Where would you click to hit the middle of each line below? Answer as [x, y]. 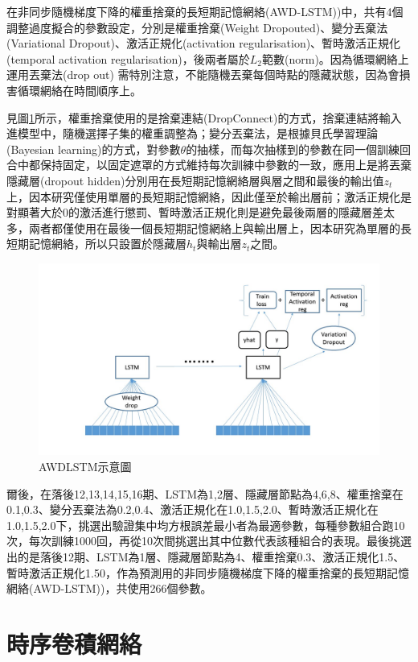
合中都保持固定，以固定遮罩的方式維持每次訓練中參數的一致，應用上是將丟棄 [209, 165]
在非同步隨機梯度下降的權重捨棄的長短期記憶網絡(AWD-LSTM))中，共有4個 [205, 11]
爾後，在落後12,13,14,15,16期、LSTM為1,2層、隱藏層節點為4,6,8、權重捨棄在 [205, 493]
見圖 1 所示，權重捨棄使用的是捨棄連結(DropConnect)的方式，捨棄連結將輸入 [204, 117]
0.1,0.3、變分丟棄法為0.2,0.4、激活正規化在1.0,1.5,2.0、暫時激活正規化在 [193, 509]
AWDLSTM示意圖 [85, 466]
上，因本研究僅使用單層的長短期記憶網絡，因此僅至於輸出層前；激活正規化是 [209, 196]
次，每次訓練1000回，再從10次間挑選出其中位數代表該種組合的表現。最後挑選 [209, 541]
